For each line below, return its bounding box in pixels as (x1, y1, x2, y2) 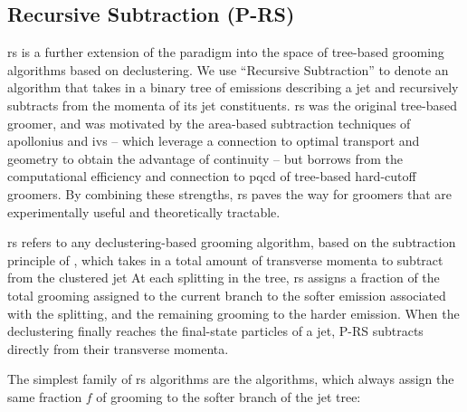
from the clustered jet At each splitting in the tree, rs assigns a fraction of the (7, 268, 440, 287)
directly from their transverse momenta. (7, 339, 229, 358)
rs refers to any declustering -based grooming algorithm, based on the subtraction (7, 233, 456, 252)
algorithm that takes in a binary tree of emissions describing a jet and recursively (7, 78, 459, 97)
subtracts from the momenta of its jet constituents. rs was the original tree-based (7, 95, 458, 114)
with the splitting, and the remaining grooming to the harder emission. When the (7, 303, 460, 322)
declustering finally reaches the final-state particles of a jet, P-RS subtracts (7, 321, 424, 340)
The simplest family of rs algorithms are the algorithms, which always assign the (7, 369, 454, 388)
